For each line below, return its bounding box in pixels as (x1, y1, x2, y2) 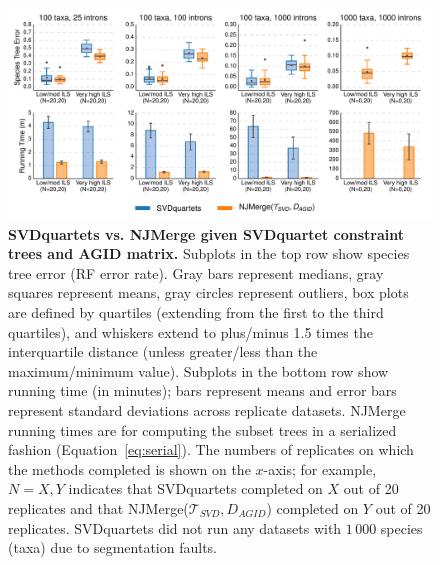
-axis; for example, (263, 458, 377, 479)
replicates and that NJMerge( (8, 497, 189, 518)
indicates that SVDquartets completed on (68, 478, 323, 499)
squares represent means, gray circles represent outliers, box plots (8, 282, 409, 303)
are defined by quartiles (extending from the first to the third (8, 301, 384, 322)
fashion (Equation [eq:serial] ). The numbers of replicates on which (8, 439, 414, 460)
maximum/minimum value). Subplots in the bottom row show (8, 360, 389, 381)
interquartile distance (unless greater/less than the (8, 341, 318, 362)
